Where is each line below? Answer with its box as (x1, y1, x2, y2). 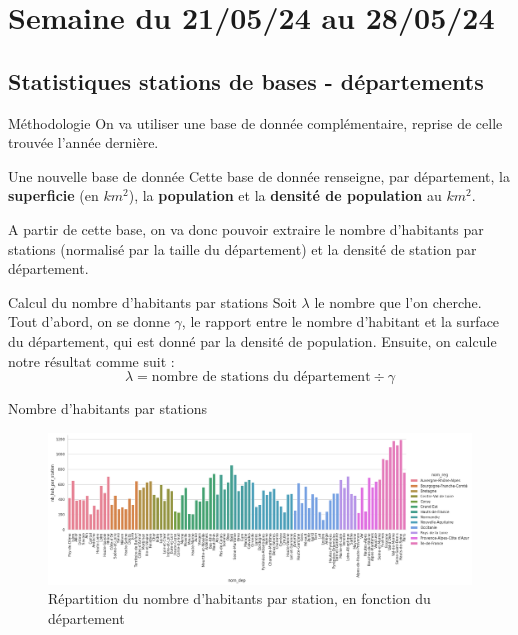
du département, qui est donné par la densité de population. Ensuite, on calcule (8, 330, 497, 351)
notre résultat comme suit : (8, 350, 175, 371)
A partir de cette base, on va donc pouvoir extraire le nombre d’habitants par (8, 218, 484, 239)
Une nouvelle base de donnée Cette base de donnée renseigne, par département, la (8, 165, 510, 186)
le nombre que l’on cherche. (314, 291, 482, 312)
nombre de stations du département (151, 370, 371, 385)
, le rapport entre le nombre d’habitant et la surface (181, 311, 500, 332)
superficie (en (8, 185, 99, 206)
